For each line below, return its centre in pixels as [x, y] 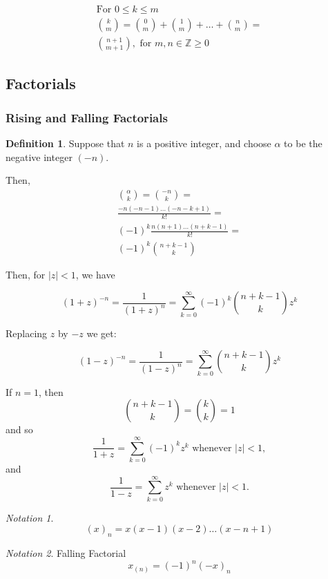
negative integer [39, 156]
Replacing [27, 333]
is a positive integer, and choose [204, 143]
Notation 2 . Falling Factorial [66, 553]
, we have [95, 274]
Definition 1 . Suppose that [65, 143]
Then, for [26, 274]
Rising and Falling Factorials [87, 117]
